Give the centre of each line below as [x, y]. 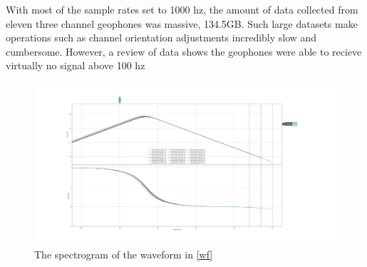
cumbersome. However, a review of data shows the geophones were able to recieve [184, 51]
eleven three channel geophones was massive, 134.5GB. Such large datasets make [182, 23]
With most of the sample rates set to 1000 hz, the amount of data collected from [182, 9]
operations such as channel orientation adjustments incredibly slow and [161, 37]
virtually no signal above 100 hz [76, 65]
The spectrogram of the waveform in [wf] [124, 255]
